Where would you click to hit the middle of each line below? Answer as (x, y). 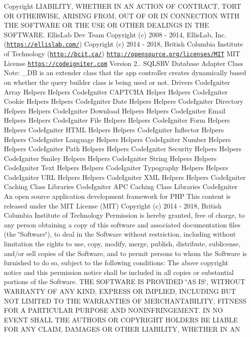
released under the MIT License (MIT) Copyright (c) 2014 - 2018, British (113, 205)
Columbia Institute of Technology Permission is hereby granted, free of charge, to (125, 215)
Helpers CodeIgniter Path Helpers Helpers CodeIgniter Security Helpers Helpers (123, 149)
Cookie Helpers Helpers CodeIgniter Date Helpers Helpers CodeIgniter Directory (124, 101)
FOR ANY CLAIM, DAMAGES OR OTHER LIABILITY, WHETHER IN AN (122, 329)
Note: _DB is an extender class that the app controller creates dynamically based (125, 72)
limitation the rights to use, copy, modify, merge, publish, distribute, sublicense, (122, 244)
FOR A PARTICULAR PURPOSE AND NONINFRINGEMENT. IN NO (113, 310)
